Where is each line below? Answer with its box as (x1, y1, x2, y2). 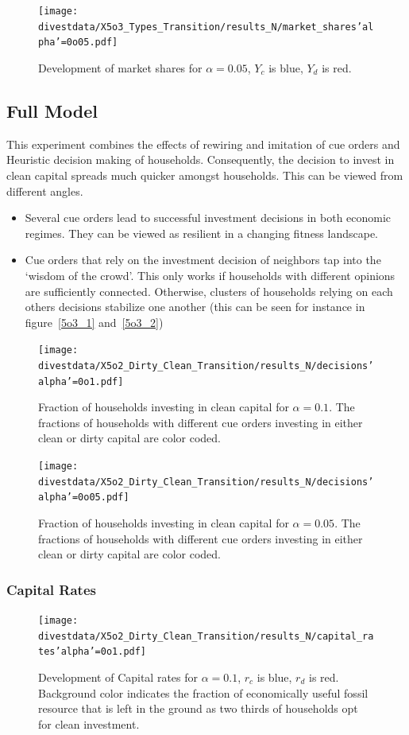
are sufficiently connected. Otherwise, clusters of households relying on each (25, 282, 393, 299)
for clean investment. (38, 715, 140, 732)
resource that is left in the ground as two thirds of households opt (38, 700, 358, 717)
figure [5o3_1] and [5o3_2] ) (25, 313, 164, 330)
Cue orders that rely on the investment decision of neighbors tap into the (25, 251, 381, 268)
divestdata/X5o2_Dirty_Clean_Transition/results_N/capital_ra (38, 630, 374, 642)
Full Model (6, 98, 98, 122)
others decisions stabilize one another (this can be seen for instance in (25, 298, 365, 315)
